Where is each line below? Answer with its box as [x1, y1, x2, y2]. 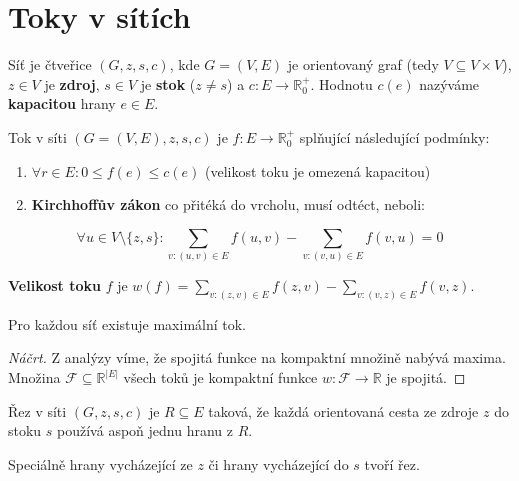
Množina [8, 367, 61, 388]
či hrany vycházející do [208, 453, 349, 474]
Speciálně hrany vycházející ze [8, 453, 193, 474]
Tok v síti [8, 126, 67, 147]
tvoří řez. [364, 453, 420, 474]
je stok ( [140, 73, 196, 94]
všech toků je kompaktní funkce [123, 367, 318, 388]
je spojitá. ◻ [386, 367, 466, 388]
